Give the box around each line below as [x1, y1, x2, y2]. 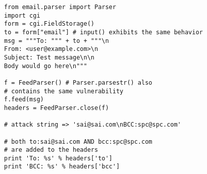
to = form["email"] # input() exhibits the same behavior [4, 28, 203, 36]
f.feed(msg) [4, 96, 44, 103]
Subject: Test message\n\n [4, 53, 94, 61]
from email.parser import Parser [4, 4, 116, 11]
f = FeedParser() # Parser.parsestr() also [4, 79, 152, 86]
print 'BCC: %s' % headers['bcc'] [4, 163, 120, 170]
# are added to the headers [4, 146, 98, 154]
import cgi [4, 12, 40, 19]
